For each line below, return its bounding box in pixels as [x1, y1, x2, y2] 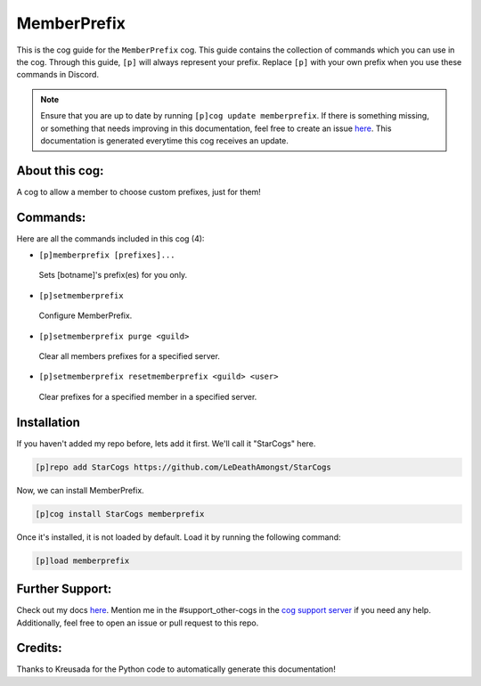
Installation [16, 414, 80, 429]
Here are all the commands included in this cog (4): [16, 233, 205, 244]
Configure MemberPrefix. [38, 310, 133, 321]
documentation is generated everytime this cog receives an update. [40, 135, 289, 146]
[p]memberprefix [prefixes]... [38, 250, 175, 260]
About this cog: [16, 163, 104, 178]
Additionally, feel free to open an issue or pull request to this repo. [16, 617, 259, 628]
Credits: [16, 641, 62, 656]
